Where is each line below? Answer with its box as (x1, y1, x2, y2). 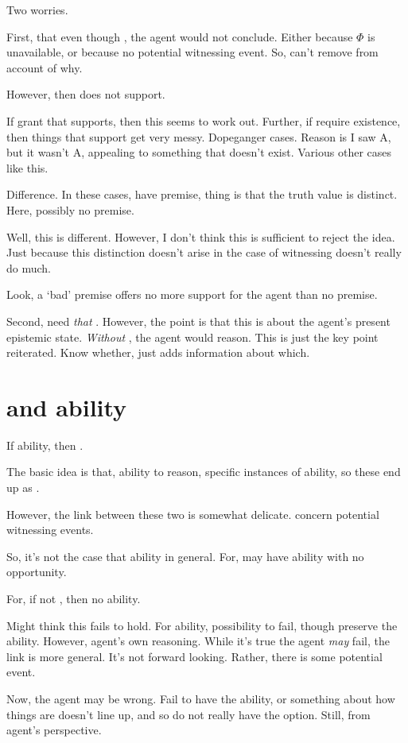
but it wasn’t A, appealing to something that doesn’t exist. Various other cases (6, 144, 392, 161)
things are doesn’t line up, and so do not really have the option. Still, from (6, 706, 371, 722)
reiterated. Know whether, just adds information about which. (6, 344, 310, 361)
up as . (6, 479, 40, 495)
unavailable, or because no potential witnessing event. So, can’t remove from (6, 44, 379, 60)
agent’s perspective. (6, 722, 102, 738)
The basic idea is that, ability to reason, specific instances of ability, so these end (6, 463, 401, 480)
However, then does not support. (6, 86, 165, 103)
